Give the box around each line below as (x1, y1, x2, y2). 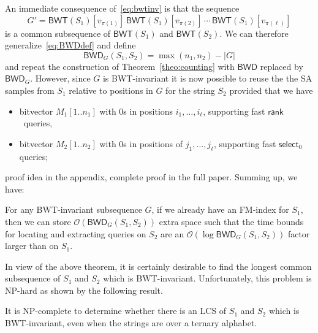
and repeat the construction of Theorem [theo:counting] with (5, 59, 235, 72)
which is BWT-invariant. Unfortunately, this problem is (103, 272, 312, 285)
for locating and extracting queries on (5, 227, 146, 240)
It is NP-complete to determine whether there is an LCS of (5, 304, 227, 317)
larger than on (5, 239, 59, 252)
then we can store (5, 215, 71, 228)
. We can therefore (219, 26, 289, 39)
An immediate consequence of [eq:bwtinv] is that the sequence (5, 2, 240, 14)
